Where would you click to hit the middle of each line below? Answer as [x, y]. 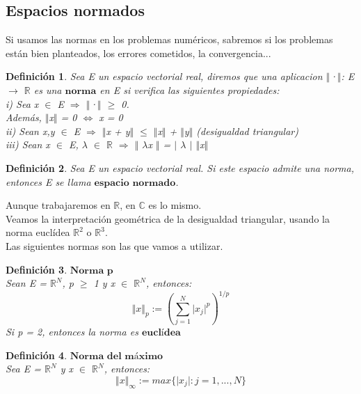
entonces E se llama [48, 181]
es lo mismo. [175, 205]
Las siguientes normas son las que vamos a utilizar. [114, 245]
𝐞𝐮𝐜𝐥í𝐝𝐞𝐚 [161, 332]
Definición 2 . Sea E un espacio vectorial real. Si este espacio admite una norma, [180, 167]
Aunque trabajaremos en [58, 205]
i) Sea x [22, 103]
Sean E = [26, 283]
